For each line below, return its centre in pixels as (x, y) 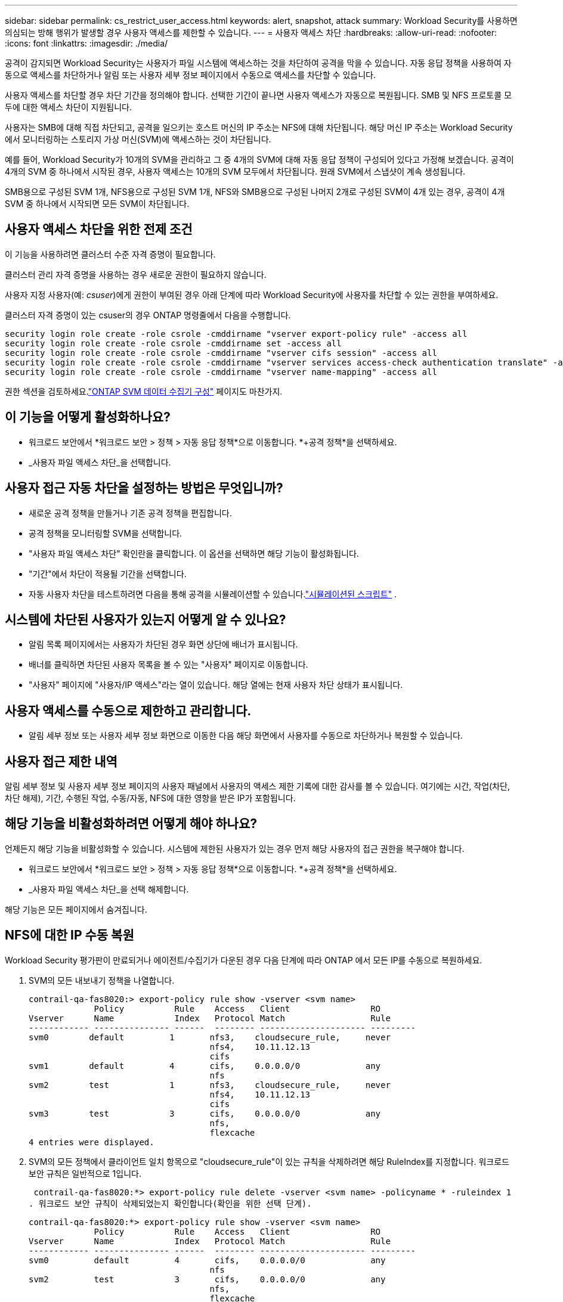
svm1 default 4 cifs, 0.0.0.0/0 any (205, 1066)
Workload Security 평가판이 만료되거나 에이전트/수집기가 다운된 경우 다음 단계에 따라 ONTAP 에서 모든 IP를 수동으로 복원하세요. (244, 960)
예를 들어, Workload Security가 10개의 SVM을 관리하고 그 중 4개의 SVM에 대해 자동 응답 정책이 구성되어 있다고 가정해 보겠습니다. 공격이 (259, 159)
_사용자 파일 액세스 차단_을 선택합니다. (100, 462)
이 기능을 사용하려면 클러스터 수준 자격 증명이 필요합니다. (110, 254)
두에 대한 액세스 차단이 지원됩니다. (68, 107)
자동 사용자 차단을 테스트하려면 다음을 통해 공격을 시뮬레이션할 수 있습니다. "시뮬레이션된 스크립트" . (213, 594)
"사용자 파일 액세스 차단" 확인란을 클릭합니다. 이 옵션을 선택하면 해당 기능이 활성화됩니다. (194, 553)
